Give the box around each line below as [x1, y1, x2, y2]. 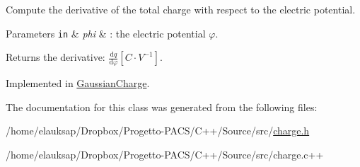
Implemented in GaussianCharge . [6, 76, 150, 91]
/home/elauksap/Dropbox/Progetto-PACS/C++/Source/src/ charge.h [6, 123, 310, 138]
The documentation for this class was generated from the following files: [6, 99, 318, 114]
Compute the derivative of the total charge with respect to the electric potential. [6, 2, 356, 16]
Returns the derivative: [6, 50, 105, 64]
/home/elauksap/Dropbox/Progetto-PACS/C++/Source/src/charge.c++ [6, 146, 324, 161]
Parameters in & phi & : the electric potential [6, 25, 206, 40]
